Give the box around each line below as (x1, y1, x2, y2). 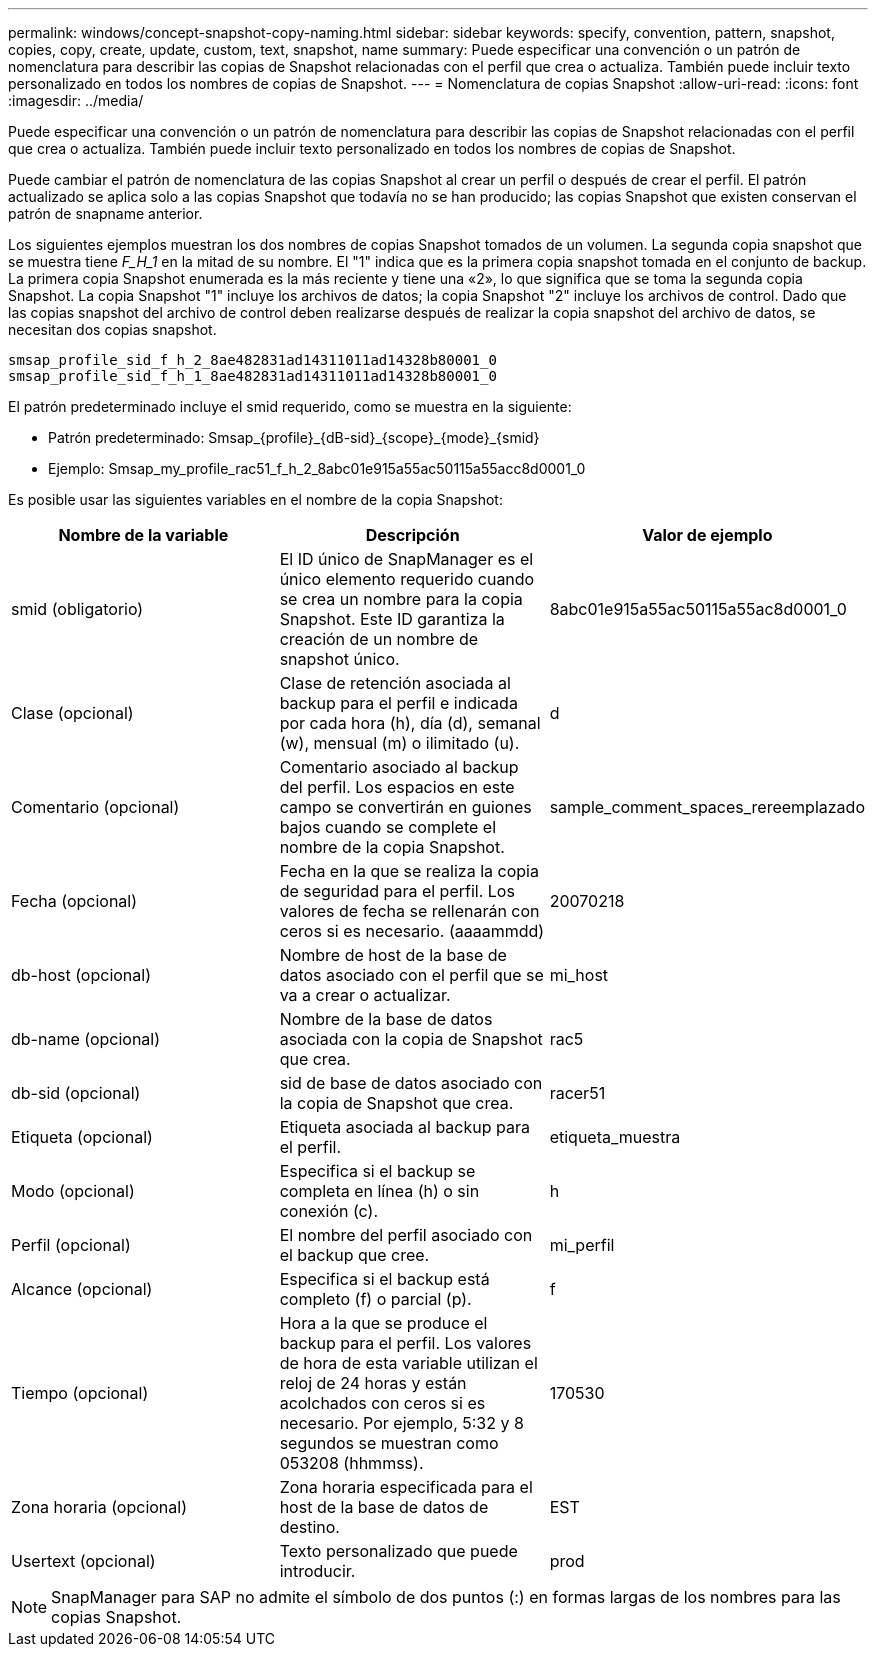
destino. (279, 1517, 340, 1537)
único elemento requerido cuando (279, 569, 535, 589)
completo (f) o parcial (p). (279, 1289, 472, 1309)
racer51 (549, 1083, 606, 1103)
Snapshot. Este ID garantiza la (279, 609, 505, 629)
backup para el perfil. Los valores (279, 1333, 532, 1353)
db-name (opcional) (11, 1029, 161, 1049)
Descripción (365, 525, 460, 545)
